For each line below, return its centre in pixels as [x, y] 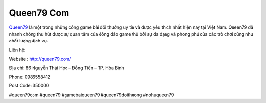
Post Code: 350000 [29, 86]
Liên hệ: [17, 50]
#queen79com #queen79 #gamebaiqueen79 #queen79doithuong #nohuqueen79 [92, 95]
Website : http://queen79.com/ [40, 59]
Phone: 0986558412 [30, 77]
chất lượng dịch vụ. [29, 41]
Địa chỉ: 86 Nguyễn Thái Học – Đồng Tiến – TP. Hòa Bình [66, 68]
